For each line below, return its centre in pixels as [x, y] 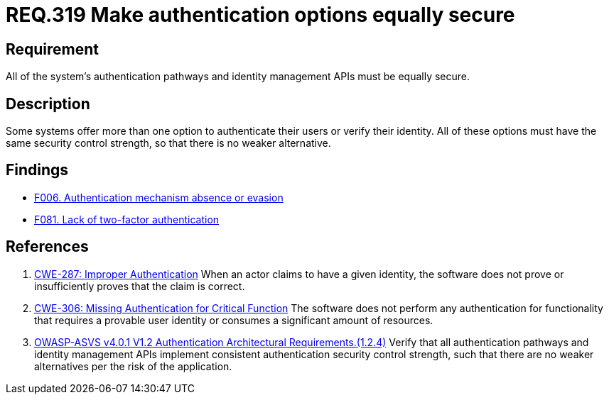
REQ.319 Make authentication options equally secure [260, 15]
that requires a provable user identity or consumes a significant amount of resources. [234, 320]
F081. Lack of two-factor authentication [127, 219]
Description [48, 104]
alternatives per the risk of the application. [133, 366]
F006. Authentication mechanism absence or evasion [159, 197]
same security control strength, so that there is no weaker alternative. [168, 143]
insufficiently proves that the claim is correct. [140, 286]
